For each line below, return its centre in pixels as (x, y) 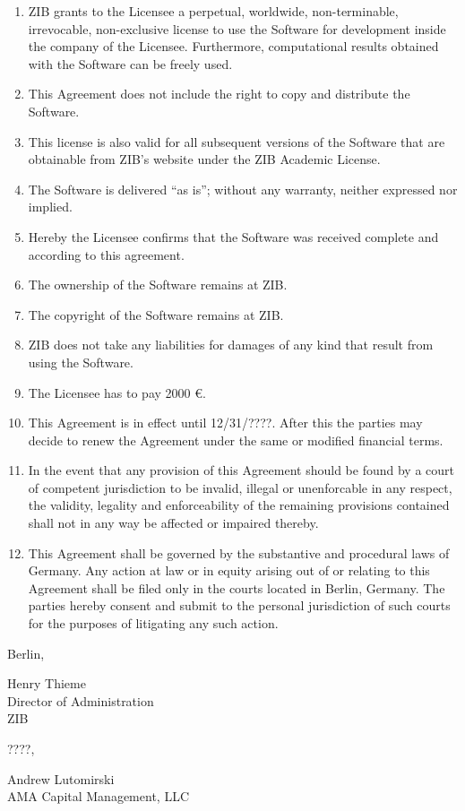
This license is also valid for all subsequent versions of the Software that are (237, 141)
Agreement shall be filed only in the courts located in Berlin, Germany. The (237, 587)
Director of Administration (81, 700)
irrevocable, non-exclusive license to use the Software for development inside (237, 28)
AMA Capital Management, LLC (98, 796)
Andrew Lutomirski (61, 778)
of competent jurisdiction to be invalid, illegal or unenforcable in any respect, (240, 487)
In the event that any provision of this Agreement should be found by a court (241, 470)
